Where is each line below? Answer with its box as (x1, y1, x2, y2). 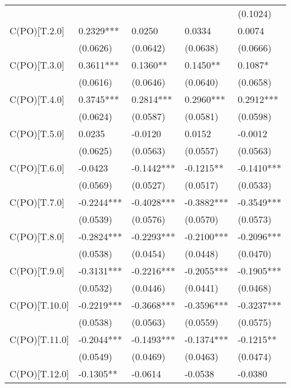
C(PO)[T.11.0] (9, 332, 69, 346)
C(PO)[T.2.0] (9, 24, 64, 37)
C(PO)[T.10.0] (9, 298, 69, 312)
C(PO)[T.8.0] (9, 229, 64, 243)
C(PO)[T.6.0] (9, 161, 64, 174)
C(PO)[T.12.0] (9, 367, 69, 380)
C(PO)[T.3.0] (9, 58, 64, 72)
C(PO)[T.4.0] (9, 92, 64, 106)
